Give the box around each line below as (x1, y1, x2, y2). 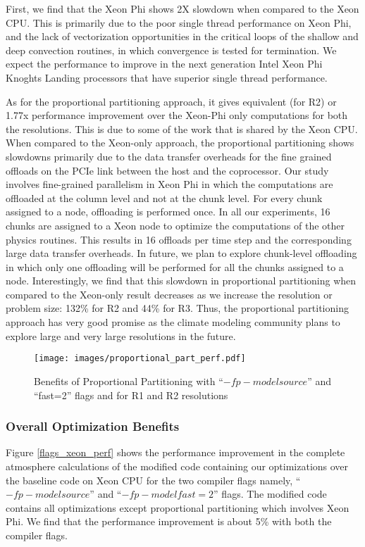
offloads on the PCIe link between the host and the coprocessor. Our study (6, 163, 329, 177)
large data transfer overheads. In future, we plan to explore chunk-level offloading (6, 246, 357, 260)
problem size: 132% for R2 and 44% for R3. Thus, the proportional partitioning (6, 301, 349, 315)
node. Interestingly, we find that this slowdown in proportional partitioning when (6, 273, 357, 288)
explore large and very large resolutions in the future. (6, 328, 236, 343)
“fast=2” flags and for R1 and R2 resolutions (34, 387, 228, 402)
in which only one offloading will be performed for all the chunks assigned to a (6, 259, 344, 274)
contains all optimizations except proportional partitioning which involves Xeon (6, 500, 349, 515)
